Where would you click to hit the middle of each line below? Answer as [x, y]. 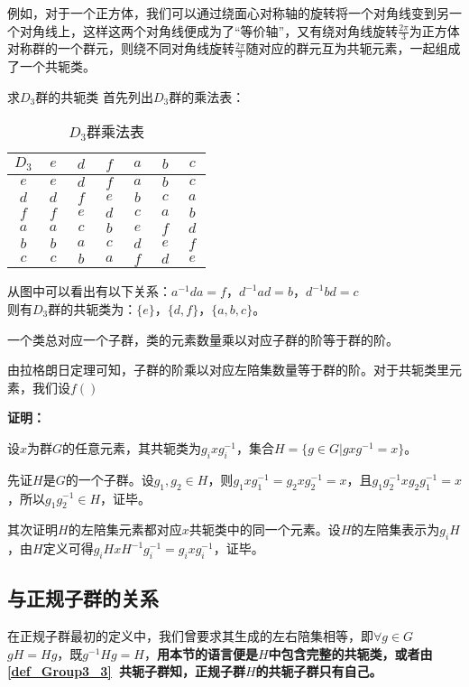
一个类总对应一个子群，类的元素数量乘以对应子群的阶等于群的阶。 [203, 339]
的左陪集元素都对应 [125, 529]
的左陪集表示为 [395, 529]
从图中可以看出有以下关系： [89, 291]
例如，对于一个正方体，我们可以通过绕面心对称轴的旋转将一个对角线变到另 [228, 13]
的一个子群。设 [110, 479]
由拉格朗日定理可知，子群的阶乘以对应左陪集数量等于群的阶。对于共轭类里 [228, 370]
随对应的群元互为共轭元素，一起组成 [353, 48]
